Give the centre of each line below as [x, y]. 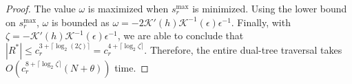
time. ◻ [132, 67]
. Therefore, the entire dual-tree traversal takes [243, 49]
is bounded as [80, 22]
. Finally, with [261, 22]
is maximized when [128, 8]
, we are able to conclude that [180, 35]
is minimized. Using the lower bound [270, 8]
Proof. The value [41, 8]
